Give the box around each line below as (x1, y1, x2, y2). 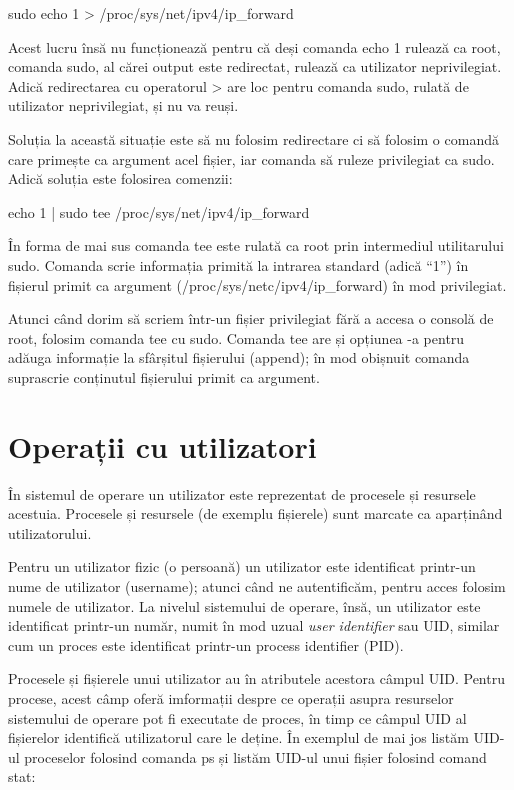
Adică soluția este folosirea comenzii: (8, 168, 233, 189)
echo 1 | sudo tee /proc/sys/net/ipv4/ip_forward (8, 201, 310, 222)
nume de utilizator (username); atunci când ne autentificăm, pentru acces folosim (8, 576, 506, 596)
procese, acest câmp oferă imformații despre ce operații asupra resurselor (8, 687, 454, 708)
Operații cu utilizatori (8, 425, 317, 466)
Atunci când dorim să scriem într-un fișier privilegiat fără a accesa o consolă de (8, 308, 494, 329)
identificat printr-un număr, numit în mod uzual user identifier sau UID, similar (8, 615, 500, 636)
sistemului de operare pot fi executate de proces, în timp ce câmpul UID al (8, 707, 467, 728)
